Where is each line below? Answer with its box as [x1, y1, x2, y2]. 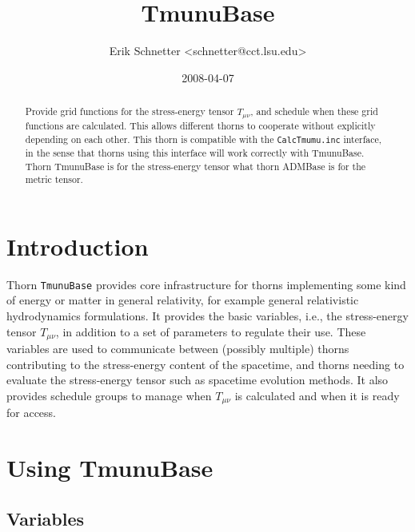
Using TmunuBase [6, 451, 213, 484]
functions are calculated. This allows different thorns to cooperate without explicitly [25, 119, 376, 133]
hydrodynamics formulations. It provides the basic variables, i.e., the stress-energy [6, 308, 409, 324]
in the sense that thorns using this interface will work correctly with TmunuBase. [25, 145, 365, 159]
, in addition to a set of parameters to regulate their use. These [55, 323, 366, 339]
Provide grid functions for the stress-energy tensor [25, 105, 234, 118]
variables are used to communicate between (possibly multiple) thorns [6, 340, 349, 357]
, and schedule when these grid [250, 105, 378, 118]
